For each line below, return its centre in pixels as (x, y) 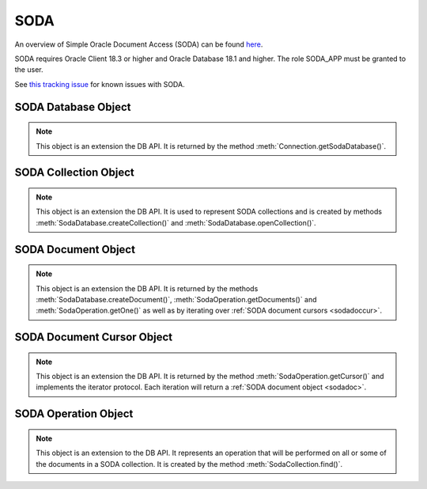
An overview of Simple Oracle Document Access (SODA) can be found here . (139, 44)
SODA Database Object (73, 107)
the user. (29, 70)
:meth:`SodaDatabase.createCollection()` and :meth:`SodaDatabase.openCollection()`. (176, 222)
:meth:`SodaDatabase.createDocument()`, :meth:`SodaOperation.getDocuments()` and (176, 299)
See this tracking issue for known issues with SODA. (100, 84)
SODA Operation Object (74, 414)
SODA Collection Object (74, 173)
